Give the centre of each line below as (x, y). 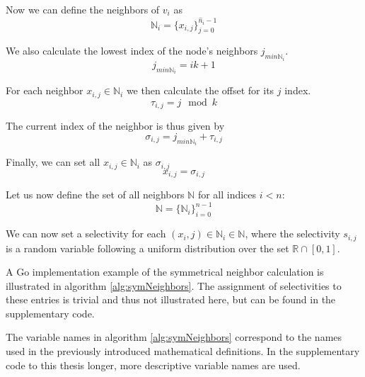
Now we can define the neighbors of (83, 9)
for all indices (227, 195)
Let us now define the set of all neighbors (95, 195)
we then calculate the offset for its (200, 90)
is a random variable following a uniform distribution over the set (147, 248)
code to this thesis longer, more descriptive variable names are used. (153, 365)
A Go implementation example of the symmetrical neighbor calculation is (165, 272)
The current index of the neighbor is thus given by (115, 126)
